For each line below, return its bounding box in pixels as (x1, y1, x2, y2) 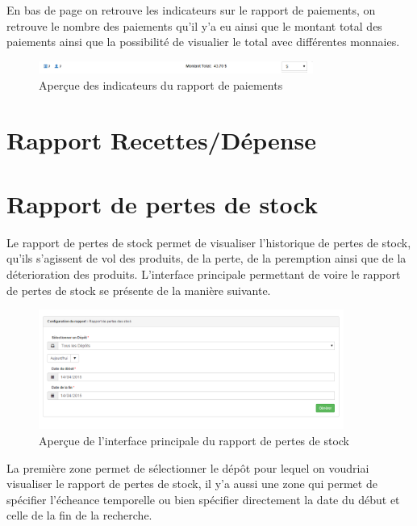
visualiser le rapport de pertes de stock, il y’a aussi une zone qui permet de (6, 475, 377, 492)
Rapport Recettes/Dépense (6, 124, 317, 157)
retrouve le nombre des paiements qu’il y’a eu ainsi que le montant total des (6, 17, 382, 34)
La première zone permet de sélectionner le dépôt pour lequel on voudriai (6, 459, 369, 476)
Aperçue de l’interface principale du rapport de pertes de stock (39, 432, 350, 449)
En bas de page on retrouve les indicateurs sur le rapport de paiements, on (6, 2, 376, 18)
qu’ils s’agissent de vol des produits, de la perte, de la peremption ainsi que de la (6, 250, 407, 267)
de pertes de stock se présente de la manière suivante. (6, 281, 271, 298)
